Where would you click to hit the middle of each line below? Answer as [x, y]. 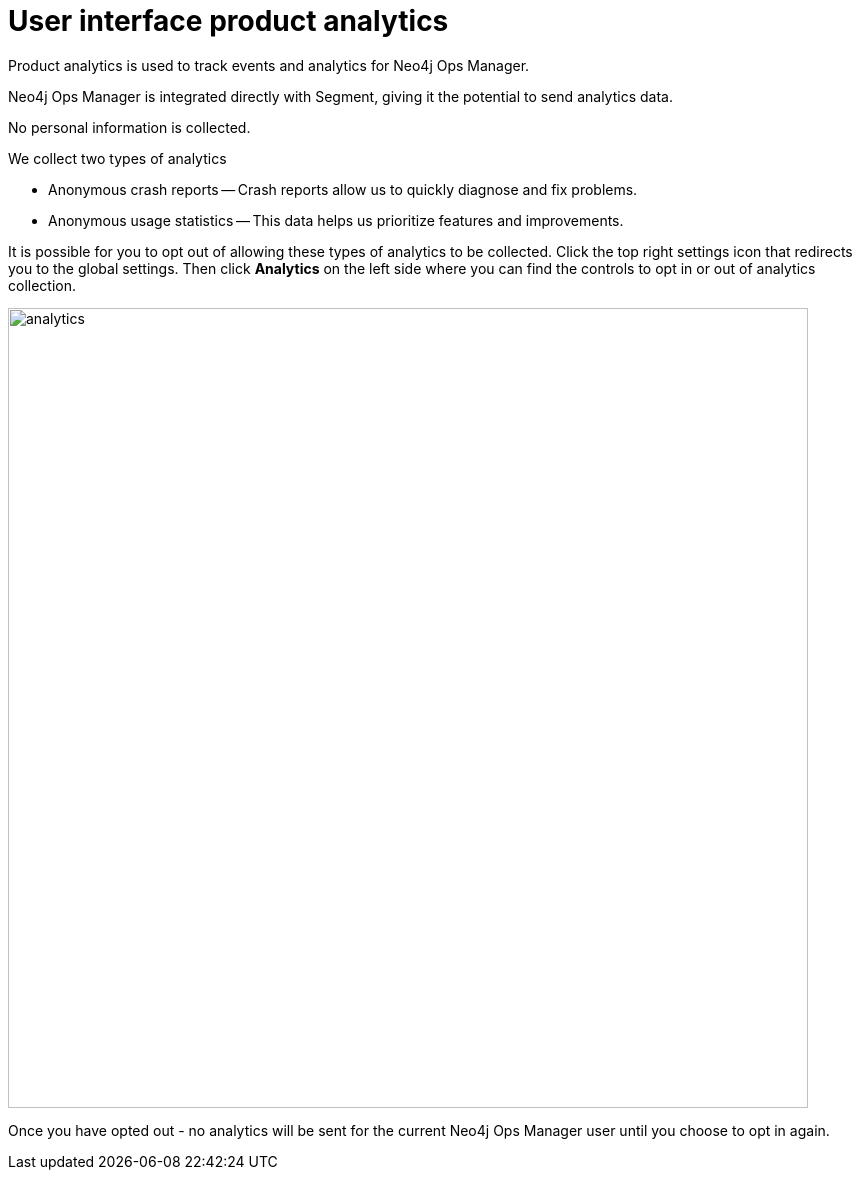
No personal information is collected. [129, 127]
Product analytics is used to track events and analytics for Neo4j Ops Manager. [269, 65]
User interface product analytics [228, 21]
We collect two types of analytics [117, 158]
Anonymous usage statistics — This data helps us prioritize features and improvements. [336, 220]
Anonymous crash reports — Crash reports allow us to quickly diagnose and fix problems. [343, 189]
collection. [42, 285]
